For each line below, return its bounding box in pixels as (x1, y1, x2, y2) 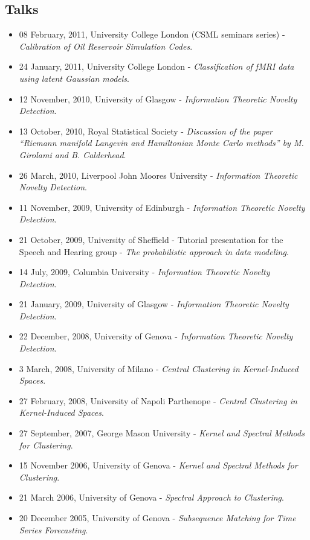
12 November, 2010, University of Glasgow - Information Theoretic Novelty (19, 92, 297, 105)
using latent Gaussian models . (19, 72, 130, 84)
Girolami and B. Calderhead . (19, 148, 126, 161)
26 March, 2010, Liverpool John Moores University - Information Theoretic (19, 168, 298, 181)
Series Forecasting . (19, 523, 88, 536)
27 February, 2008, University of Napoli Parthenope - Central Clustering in (19, 394, 297, 407)
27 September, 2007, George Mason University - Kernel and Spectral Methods (19, 427, 305, 439)
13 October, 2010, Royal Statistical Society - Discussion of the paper (19, 124, 273, 137)
